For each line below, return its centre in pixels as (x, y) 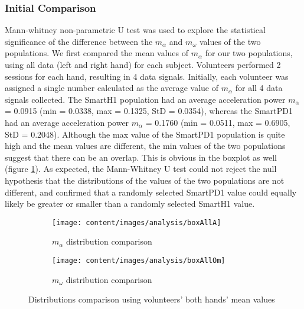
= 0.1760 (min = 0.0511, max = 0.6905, (218, 122)
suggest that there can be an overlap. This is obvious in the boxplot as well (141, 157)
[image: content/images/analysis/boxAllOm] (139, 260)
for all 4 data (259, 88)
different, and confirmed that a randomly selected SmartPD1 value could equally (151, 192)
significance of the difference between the (79, 41)
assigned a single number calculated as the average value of (112, 88)
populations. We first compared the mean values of (97, 53)
